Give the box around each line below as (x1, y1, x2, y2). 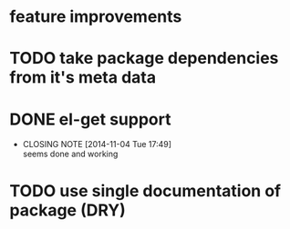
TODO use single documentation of (9, 180, 281, 201)
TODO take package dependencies (9, 48, 279, 69)
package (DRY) (9, 200, 126, 220)
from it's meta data (9, 67, 157, 88)
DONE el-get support (9, 109, 171, 129)
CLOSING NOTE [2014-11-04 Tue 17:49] (22, 139, 171, 150)
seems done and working (22, 148, 119, 160)
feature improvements (9, 6, 182, 27)
